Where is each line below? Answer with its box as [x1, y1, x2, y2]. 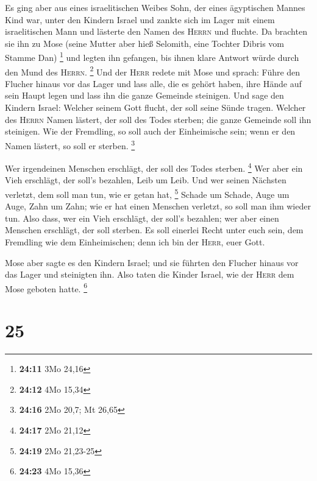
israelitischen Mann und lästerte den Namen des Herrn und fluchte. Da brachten [5, 25, 307, 38]
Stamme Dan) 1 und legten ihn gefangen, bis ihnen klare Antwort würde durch [5, 49, 299, 64]
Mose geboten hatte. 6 [5, 280, 88, 295]
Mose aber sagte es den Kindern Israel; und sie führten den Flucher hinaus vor [5, 256, 299, 269]
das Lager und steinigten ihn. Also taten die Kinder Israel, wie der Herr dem [5, 268, 294, 281]
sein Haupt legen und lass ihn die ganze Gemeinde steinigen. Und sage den [5, 89, 284, 102]
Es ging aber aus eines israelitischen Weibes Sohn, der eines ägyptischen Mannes [5, 1, 305, 13]
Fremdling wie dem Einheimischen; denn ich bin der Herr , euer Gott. [5, 235, 265, 248]
